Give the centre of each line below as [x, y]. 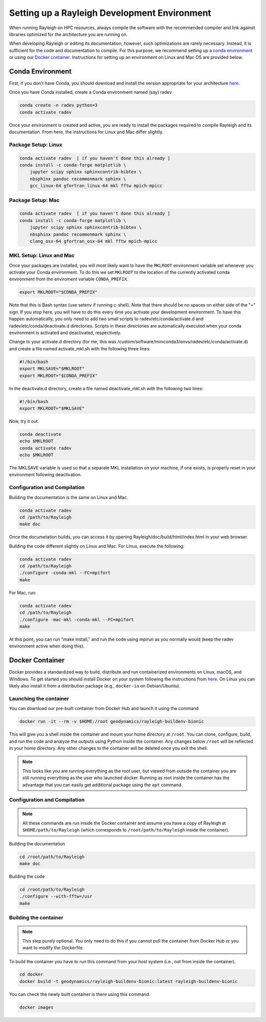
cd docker [31, 974]
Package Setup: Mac [34, 200]
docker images [36, 1007]
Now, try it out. [24, 421]
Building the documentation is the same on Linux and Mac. [68, 497]
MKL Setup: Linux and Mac [42, 256]
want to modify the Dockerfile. [53, 948]
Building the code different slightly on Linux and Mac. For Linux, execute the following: [97, 546]
